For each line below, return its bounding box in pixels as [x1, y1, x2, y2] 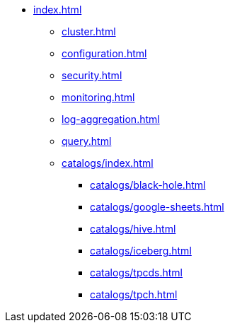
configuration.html [62, 47, 147, 59]
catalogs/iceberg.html [90, 245, 192, 257]
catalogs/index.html [62, 157, 154, 169]
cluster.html [62, 25, 116, 37]
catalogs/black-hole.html [90, 179, 206, 191]
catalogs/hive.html [90, 223, 176, 235]
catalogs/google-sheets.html [90, 201, 224, 213]
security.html [62, 69, 122, 81]
